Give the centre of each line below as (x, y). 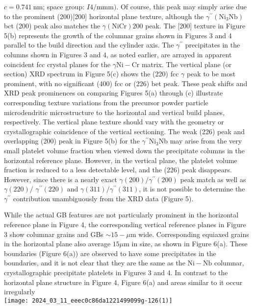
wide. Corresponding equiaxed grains (194, 234)
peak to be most (211, 74)
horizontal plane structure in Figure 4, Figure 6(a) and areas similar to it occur (123, 282)
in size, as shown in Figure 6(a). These (190, 244)
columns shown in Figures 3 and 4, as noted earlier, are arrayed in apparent (118, 54)
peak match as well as (213, 179)
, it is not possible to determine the (192, 189)
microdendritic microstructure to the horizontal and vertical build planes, (114, 112)
